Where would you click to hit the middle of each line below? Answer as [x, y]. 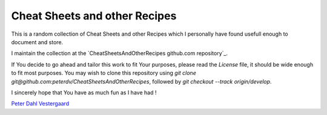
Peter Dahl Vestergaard [40, 103]
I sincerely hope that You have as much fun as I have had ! [84, 92]
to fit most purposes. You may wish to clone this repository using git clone [104, 73]
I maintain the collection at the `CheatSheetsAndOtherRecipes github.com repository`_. [120, 53]
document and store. [37, 42]
